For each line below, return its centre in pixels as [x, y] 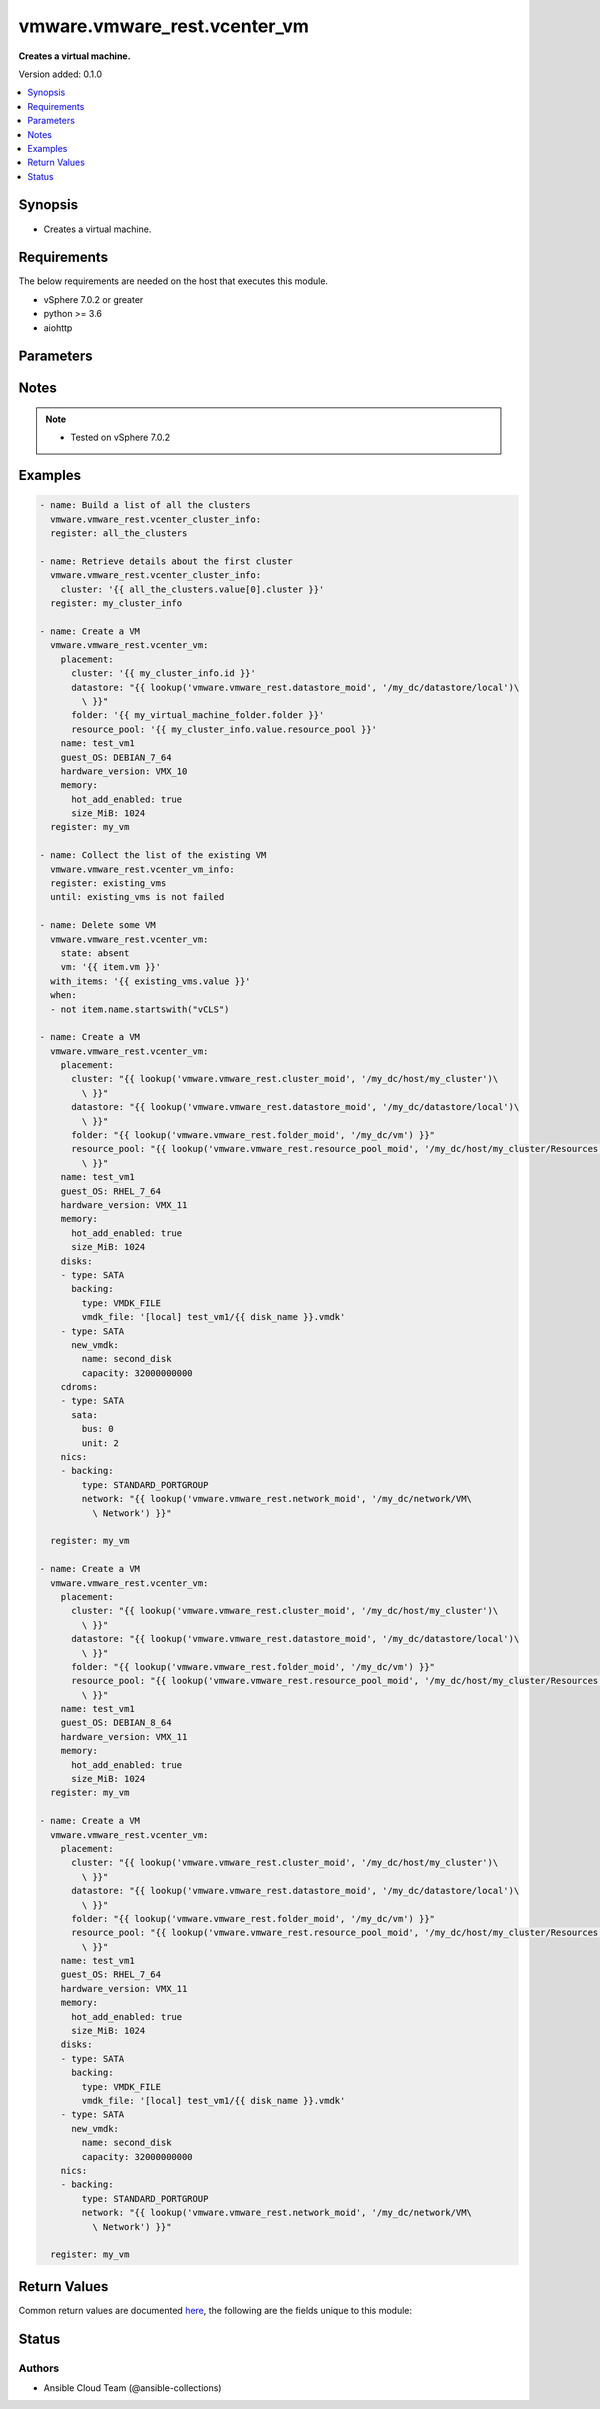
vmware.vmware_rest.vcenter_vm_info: [142, 869]
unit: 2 [100, 1443]
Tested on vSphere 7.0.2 [120, 437]
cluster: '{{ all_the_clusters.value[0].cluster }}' [192, 589]
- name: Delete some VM [98, 925]
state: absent [95, 953]
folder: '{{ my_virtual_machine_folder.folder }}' [198, 715]
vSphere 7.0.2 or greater [93, 299]
